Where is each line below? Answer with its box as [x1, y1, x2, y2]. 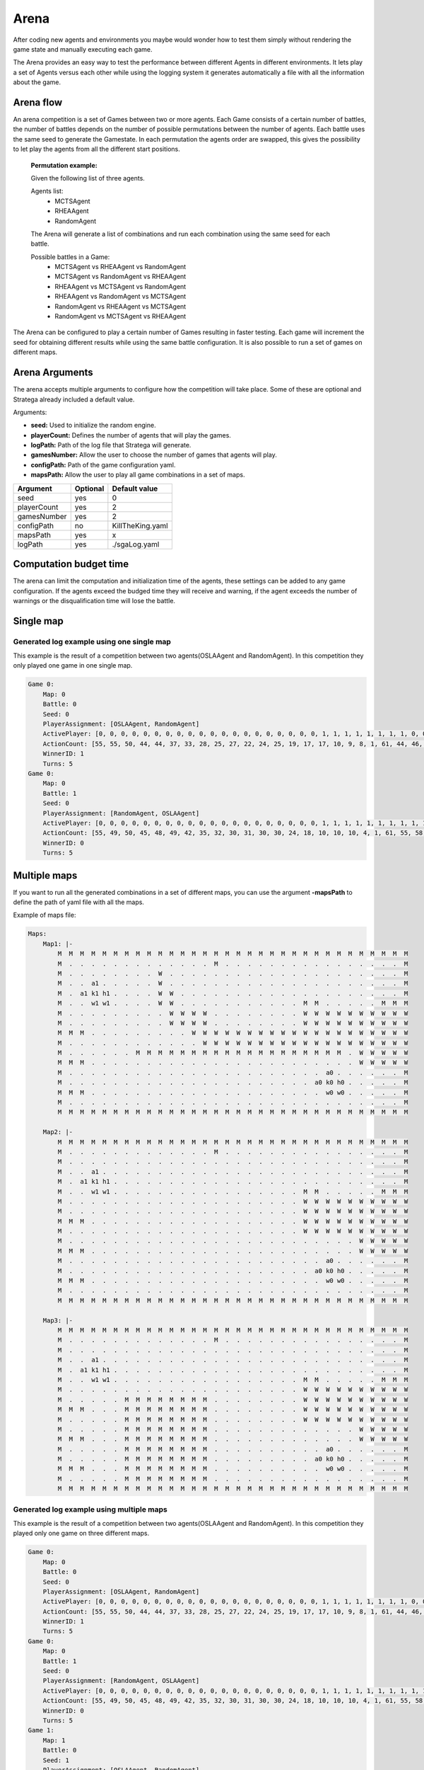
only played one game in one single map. [13, 661, 133, 670]
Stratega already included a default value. [13, 395, 135, 404]
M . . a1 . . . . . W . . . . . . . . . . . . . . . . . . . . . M [57, 979, 408, 988]
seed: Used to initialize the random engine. [30, 421, 156, 430]
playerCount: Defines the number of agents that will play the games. [30, 430, 231, 439]
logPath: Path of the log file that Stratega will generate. [30, 441, 192, 450]
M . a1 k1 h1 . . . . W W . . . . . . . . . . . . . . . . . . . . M [57, 989, 408, 998]
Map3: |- [42, 1316, 73, 1324]
